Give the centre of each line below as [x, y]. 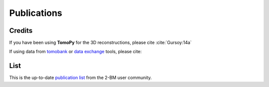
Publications [36, 13]
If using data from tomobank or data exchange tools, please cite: [75, 52]
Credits [21, 31]
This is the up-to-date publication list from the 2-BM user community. [80, 78]
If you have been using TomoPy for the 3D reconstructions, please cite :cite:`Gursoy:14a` [100, 43]
